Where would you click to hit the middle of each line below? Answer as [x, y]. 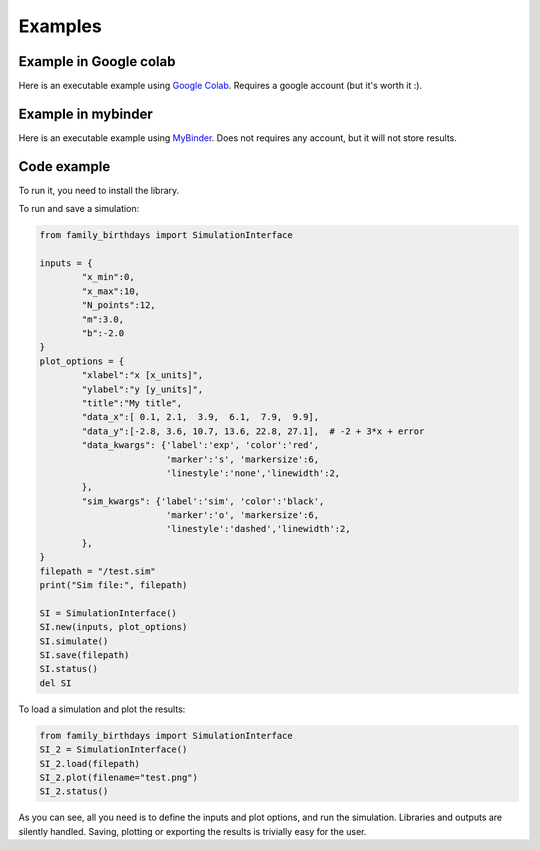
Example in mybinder [86, 113]
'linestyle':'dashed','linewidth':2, [258, 529]
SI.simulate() [74, 641]
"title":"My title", [132, 403]
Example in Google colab [97, 61]
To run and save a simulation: [79, 209]
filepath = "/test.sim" [98, 571]
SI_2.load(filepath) [89, 763]
